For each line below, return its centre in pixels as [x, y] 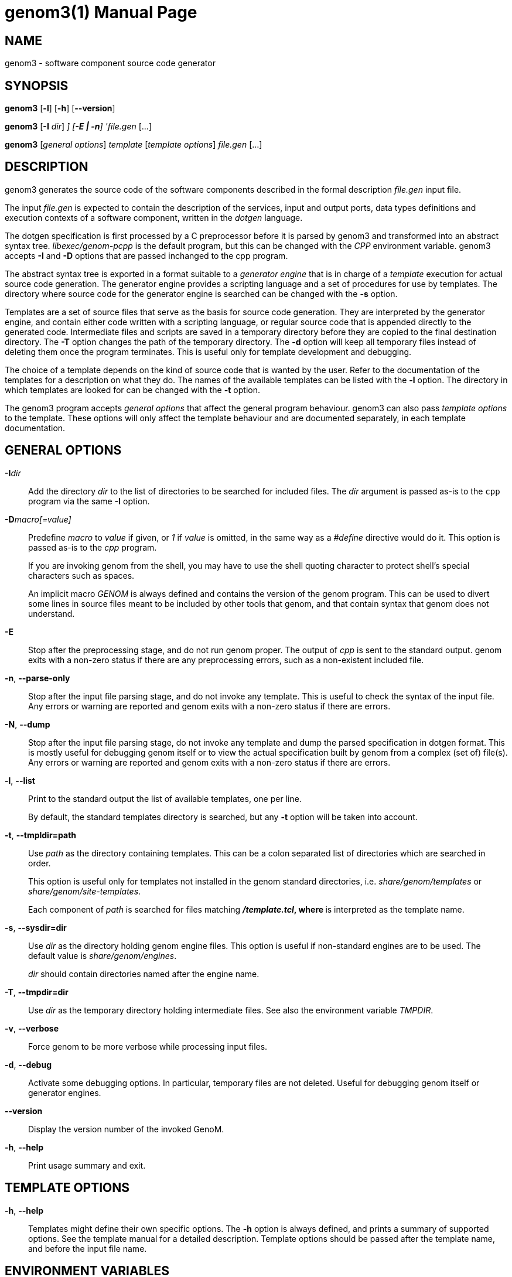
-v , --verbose [32, 1028]
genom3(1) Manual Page [101, 12]
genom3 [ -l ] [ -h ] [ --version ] [60, 108]
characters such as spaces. [81, 575]
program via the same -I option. [89, 501]
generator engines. [65, 1092]
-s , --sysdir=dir [36, 927]
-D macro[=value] [38, 519]
